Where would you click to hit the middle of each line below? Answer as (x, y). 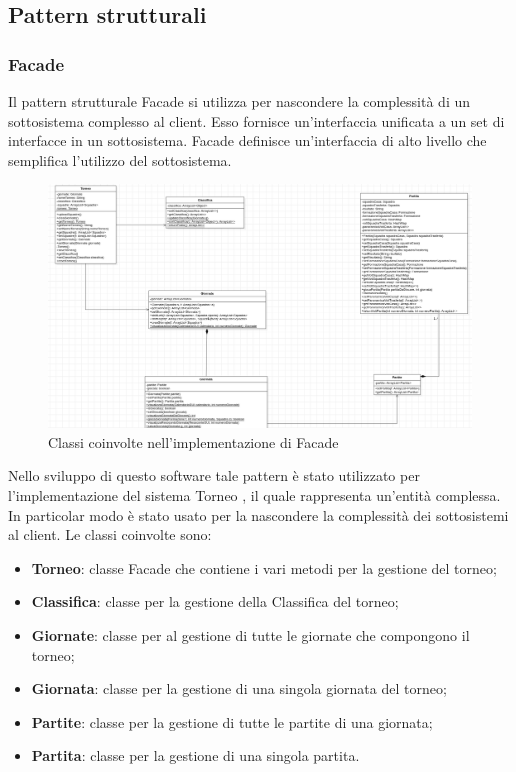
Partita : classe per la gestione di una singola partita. (195, 755)
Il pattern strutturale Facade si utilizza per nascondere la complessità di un (239, 101)
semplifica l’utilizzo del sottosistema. (120, 159)
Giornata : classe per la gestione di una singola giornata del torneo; (239, 688)
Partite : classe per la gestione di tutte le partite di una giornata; (232, 721)
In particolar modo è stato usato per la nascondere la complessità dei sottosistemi (258, 514)
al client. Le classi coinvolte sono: (110, 534)
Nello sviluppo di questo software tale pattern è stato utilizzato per (214, 475)
